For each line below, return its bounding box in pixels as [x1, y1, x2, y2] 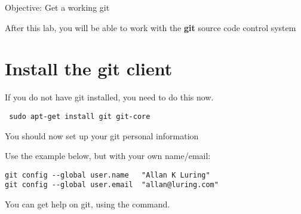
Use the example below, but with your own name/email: [5, 149, 211, 162]
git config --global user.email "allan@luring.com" [5, 181, 219, 189]
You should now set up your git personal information [5, 129, 199, 142]
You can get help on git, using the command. [5, 198, 170, 210]
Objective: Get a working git [5, 1, 110, 13]
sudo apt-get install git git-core [9, 112, 150, 121]
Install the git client [5, 56, 173, 81]
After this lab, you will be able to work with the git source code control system [5, 21, 296, 33]
